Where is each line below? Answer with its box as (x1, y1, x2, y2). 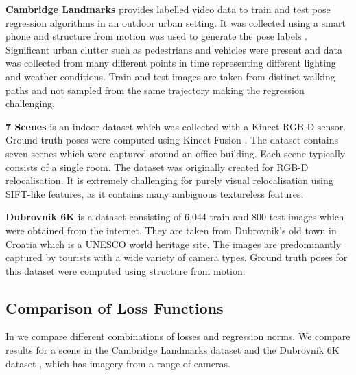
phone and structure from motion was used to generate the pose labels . (5, 29, 307, 43)
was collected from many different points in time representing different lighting (5, 56, 336, 70)
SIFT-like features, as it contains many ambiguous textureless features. (5, 186, 304, 201)
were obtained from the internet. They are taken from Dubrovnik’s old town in (5, 223, 337, 237)
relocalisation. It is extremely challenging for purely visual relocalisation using (5, 173, 333, 187)
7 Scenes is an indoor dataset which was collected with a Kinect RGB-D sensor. (5, 119, 346, 133)
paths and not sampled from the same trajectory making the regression (5, 82, 305, 97)
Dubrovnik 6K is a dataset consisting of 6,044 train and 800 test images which (5, 209, 344, 224)
